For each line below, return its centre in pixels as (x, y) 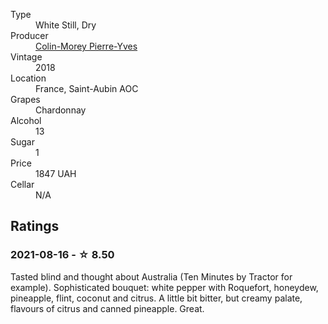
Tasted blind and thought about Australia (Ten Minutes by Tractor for (151, 276)
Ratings (35, 226)
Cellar (22, 184)
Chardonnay (61, 110)
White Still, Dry (66, 25)
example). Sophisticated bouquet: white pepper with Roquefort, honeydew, (164, 287)
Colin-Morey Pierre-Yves (86, 46)
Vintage (26, 57)
